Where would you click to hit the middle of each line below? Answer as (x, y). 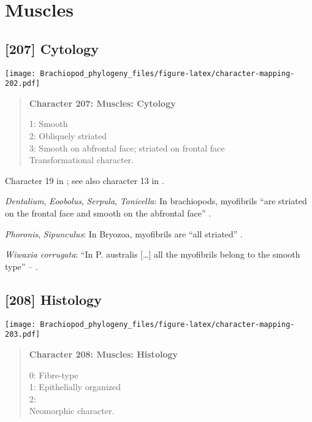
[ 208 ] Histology (53, 299)
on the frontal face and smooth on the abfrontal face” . (108, 213)
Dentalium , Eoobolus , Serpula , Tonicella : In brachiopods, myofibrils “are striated (156, 201)
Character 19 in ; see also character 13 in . (85, 180)
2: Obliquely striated (68, 136)
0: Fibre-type (54, 374)
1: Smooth (48, 124)
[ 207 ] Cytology (52, 48)
